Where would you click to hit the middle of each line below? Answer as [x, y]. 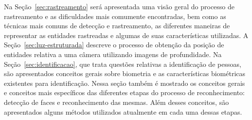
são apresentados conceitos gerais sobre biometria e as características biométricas [125, 73]
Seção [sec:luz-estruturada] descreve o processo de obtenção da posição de [114, 45]
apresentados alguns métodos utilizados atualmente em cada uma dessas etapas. [123, 111]
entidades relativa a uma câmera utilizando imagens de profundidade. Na [113, 54]
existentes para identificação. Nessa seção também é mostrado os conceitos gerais [125, 83]
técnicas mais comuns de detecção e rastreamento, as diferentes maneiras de [117, 26]
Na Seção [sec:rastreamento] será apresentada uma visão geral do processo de [119, 6]
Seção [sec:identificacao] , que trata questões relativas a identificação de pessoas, [123, 64]
